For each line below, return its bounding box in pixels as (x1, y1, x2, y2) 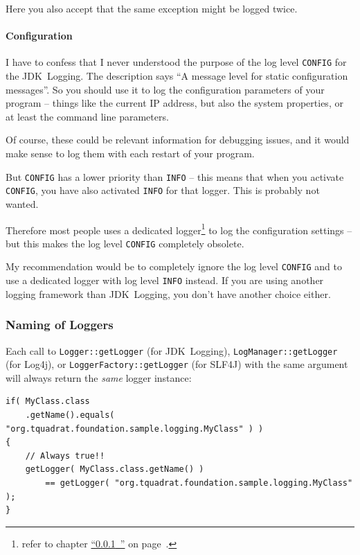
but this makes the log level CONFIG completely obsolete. (6, 236, 244, 250)
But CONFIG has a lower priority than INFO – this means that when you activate (6, 169, 344, 184)
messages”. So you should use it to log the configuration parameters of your (6, 82, 325, 96)
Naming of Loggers (6, 316, 114, 333)
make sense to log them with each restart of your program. (6, 146, 255, 161)
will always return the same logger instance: (6, 370, 192, 385)
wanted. (6, 196, 39, 211)
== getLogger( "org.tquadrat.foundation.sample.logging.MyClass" (45, 478, 353, 488)
